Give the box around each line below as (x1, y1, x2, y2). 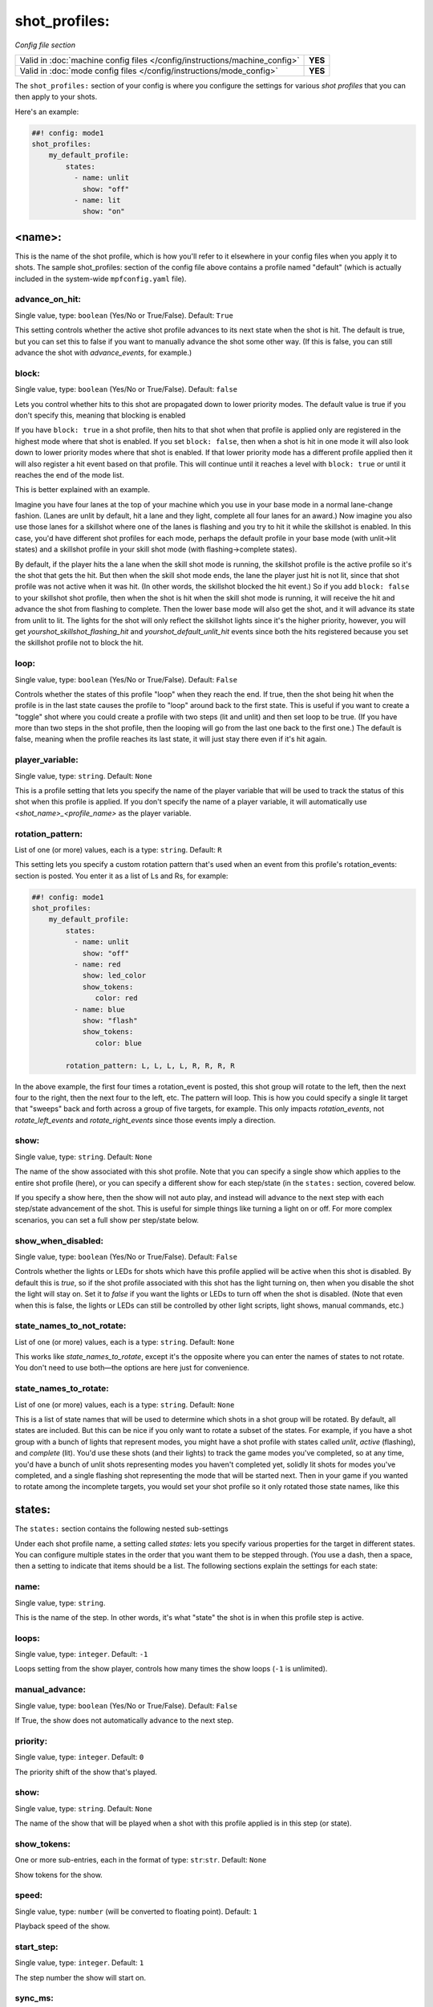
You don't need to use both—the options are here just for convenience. (14, 1363, 250, 1373)
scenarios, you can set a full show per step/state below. (14, 1215, 200, 1224)
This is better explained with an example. (14, 485, 151, 495)
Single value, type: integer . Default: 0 (14, 1753, 144, 1762)
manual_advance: (14, 1684, 86, 1696)
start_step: (14, 1941, 59, 1952)
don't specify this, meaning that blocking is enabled (14, 410, 186, 420)
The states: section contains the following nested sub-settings (14, 1524, 229, 1533)
